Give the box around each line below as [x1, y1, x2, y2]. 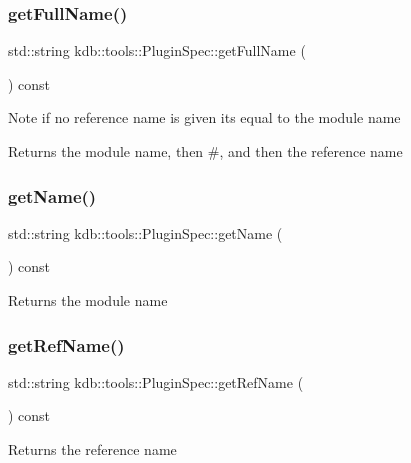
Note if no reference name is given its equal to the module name [8, 107, 401, 128]
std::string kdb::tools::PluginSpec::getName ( [8, 222, 283, 243]
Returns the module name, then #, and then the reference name [8, 141, 403, 161]
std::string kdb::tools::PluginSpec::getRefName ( [8, 371, 304, 392]
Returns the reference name [8, 439, 177, 459]
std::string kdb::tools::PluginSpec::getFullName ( [8, 40, 306, 61]
